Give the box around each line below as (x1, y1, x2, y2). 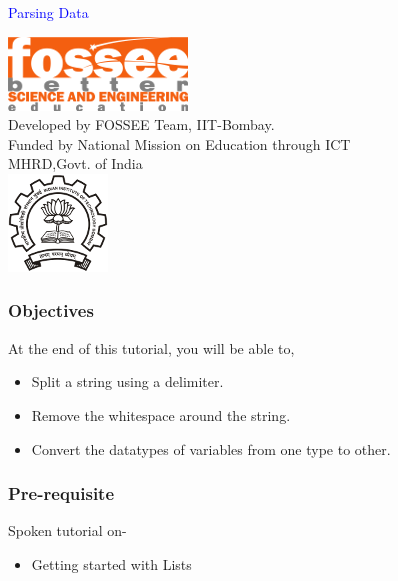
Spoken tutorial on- (8, 520, 127, 541)
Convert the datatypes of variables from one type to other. (31, 438, 391, 459)
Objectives (8, 298, 94, 323)
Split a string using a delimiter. (31, 371, 224, 392)
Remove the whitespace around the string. (31, 404, 291, 425)
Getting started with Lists (31, 553, 192, 574)
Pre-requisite (8, 481, 115, 506)
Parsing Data (8, 2, 89, 22)
